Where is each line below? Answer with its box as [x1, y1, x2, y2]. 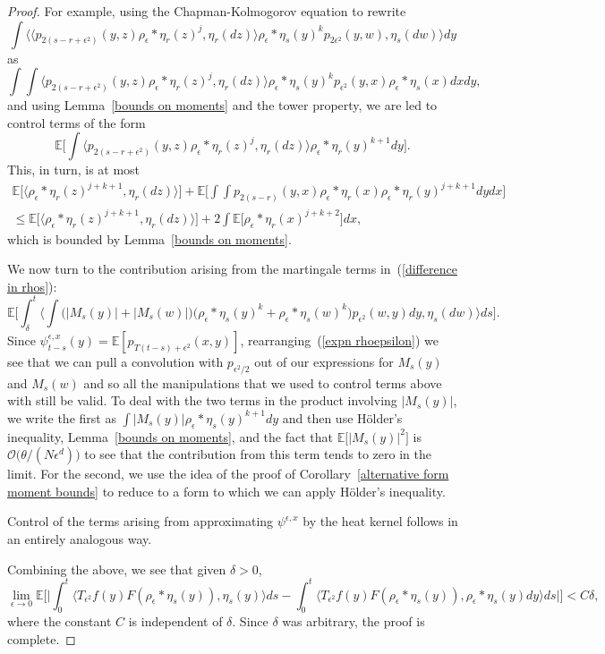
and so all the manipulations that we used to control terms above [83, 373, 442, 392]
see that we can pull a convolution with [7, 352, 224, 370]
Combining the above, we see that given [7, 559, 226, 578]
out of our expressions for [254, 352, 394, 370]
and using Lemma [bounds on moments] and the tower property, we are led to [7, 96, 438, 115]
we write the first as [7, 408, 116, 427]
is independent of [128, 612, 223, 631]
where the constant [7, 612, 112, 631]
